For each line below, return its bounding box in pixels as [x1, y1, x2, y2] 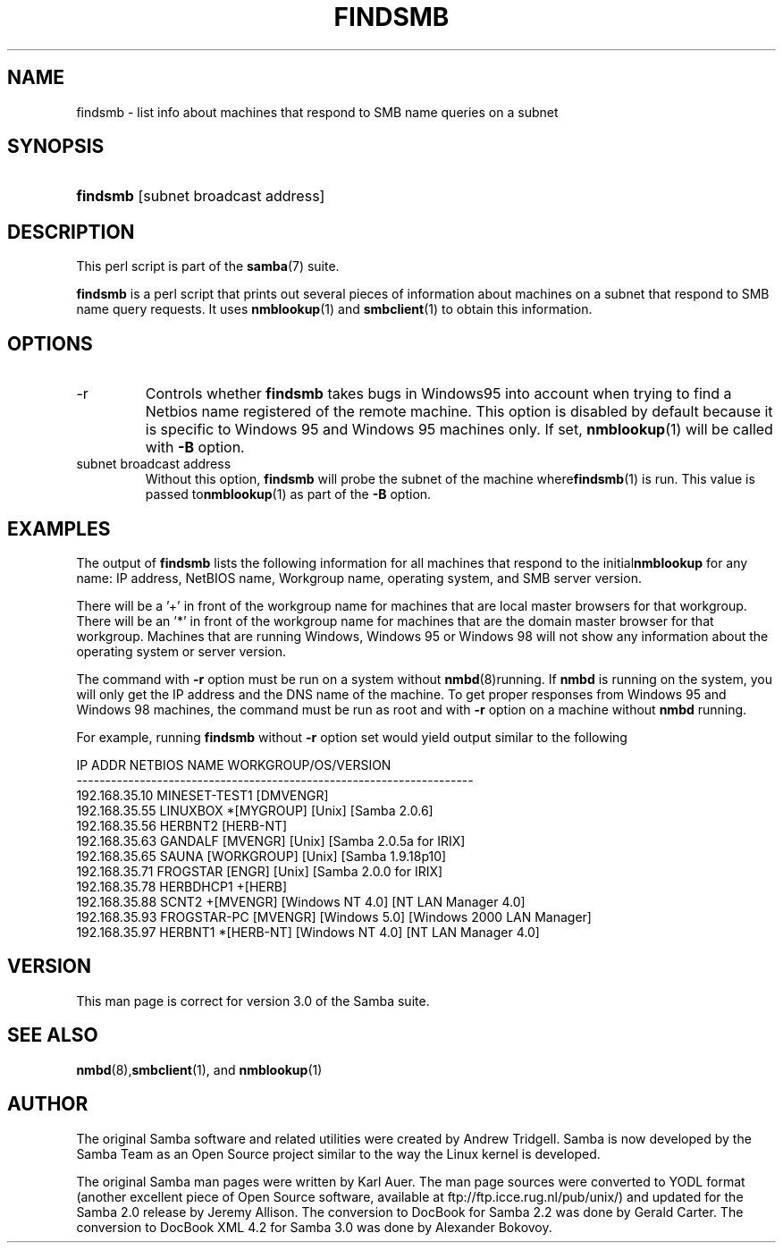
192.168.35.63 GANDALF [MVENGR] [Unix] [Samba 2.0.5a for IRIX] [76, 832, 466, 849]
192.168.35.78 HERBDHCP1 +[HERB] [76, 878, 288, 894]
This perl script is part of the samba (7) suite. [76, 258, 340, 274]
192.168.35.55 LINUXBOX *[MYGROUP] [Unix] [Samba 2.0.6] [76, 802, 434, 818]
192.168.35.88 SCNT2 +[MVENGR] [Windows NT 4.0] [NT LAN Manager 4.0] [76, 893, 526, 909]
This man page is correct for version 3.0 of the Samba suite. [76, 992, 430, 1009]
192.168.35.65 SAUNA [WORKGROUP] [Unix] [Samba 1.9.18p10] [76, 848, 447, 864]
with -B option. [145, 438, 245, 457]
